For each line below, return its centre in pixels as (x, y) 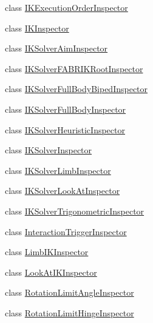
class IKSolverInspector (49, 150)
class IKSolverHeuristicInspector (65, 129)
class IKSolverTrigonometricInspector (75, 211)
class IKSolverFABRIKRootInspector (74, 68)
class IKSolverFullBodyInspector (66, 109)
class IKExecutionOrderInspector (66, 7)
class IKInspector (37, 28)
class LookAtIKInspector (51, 272)
